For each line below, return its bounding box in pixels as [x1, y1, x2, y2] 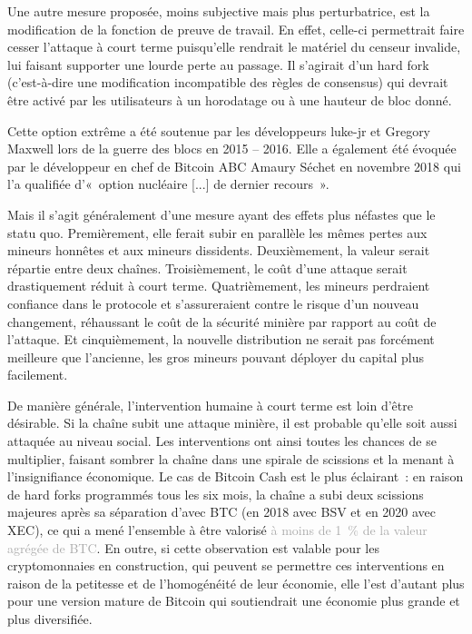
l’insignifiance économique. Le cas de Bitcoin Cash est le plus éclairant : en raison [7, 467, 464, 486]
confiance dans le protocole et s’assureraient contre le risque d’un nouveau [7, 293, 419, 312]
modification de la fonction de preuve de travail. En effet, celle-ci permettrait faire [7, 19, 465, 38]
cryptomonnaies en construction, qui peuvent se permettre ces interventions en [7, 556, 445, 575]
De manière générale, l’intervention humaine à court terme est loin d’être [7, 395, 413, 414]
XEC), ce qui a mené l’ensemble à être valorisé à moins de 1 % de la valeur [7, 520, 428, 540]
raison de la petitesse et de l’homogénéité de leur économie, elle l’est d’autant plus [7, 573, 465, 592]
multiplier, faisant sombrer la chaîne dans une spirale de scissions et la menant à [7, 449, 455, 468]
